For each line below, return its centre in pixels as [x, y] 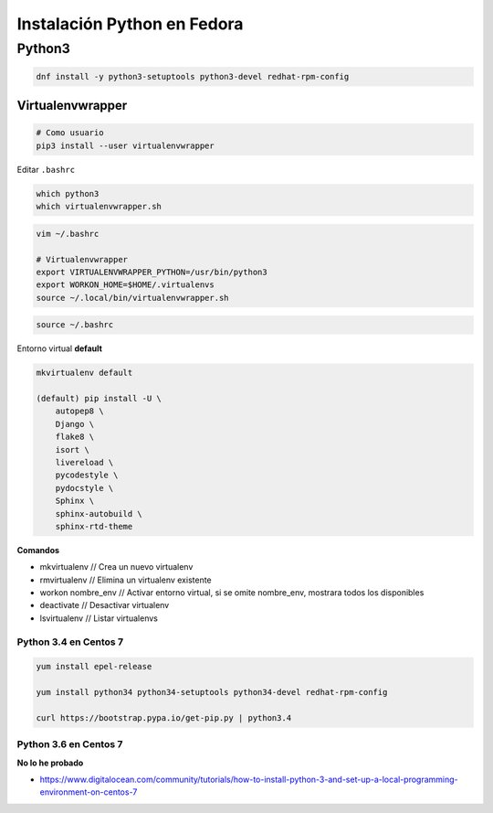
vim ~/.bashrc [68, 234]
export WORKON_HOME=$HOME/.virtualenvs [125, 285]
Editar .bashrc [46, 169]
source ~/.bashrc [75, 325]
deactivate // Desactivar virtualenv [105, 605]
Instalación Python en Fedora [130, 24]
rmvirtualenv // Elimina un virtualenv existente [126, 580]
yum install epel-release [94, 667]
